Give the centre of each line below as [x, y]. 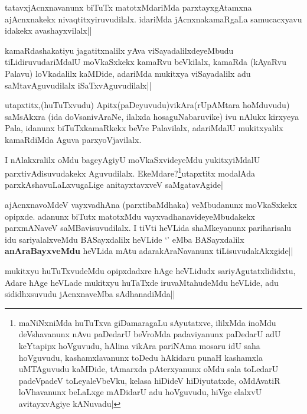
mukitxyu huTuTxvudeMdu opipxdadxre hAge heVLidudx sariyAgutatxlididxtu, [150, 270]
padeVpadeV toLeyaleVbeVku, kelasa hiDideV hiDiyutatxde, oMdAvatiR [149, 380]
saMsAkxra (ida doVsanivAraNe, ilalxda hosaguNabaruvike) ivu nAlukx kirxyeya [152, 116]
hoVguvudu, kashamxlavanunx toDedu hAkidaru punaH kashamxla [141, 357]
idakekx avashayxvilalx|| [48, 30]
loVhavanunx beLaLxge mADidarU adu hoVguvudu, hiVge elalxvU [140, 392]
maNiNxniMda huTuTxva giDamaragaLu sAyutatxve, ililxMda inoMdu [147, 322]
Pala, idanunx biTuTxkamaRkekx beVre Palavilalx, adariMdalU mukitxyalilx [144, 128]
